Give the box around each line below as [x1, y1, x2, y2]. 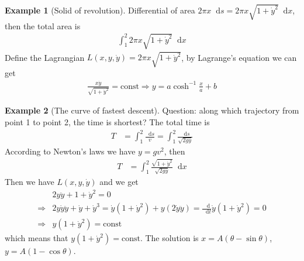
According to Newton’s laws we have [5, 145, 136, 157]
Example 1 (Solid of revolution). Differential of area [5, 4, 195, 16]
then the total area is [5, 19, 81, 32]
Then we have [5, 175, 54, 187]
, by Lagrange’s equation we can [181, 51, 297, 63]
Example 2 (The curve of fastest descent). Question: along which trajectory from [5, 104, 299, 116]
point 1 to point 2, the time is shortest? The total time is [5, 116, 210, 128]
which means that [5, 232, 68, 244]
